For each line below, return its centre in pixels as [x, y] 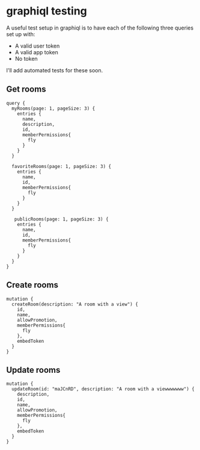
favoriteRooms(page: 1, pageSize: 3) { [62, 166]
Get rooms [26, 89]
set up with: [21, 34]
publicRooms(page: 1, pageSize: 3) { [62, 219]
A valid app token [36, 52]
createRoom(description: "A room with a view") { [75, 304]
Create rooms [32, 285]
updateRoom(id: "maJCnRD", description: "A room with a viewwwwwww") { [103, 389]
